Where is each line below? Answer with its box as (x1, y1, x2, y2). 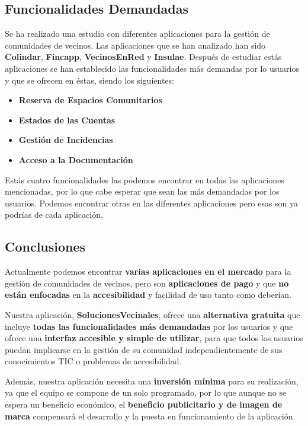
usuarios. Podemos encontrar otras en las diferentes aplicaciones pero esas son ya (5, 196, 299, 209)
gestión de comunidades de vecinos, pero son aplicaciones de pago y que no (5, 276, 289, 289)
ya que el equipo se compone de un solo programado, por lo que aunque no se (5, 386, 287, 399)
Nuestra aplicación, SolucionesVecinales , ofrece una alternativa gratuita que (5, 308, 300, 320)
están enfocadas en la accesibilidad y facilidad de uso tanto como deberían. (5, 288, 291, 301)
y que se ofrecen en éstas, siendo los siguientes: (5, 74, 174, 86)
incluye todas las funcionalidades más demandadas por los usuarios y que (5, 320, 293, 332)
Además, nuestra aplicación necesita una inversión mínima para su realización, (5, 374, 299, 387)
